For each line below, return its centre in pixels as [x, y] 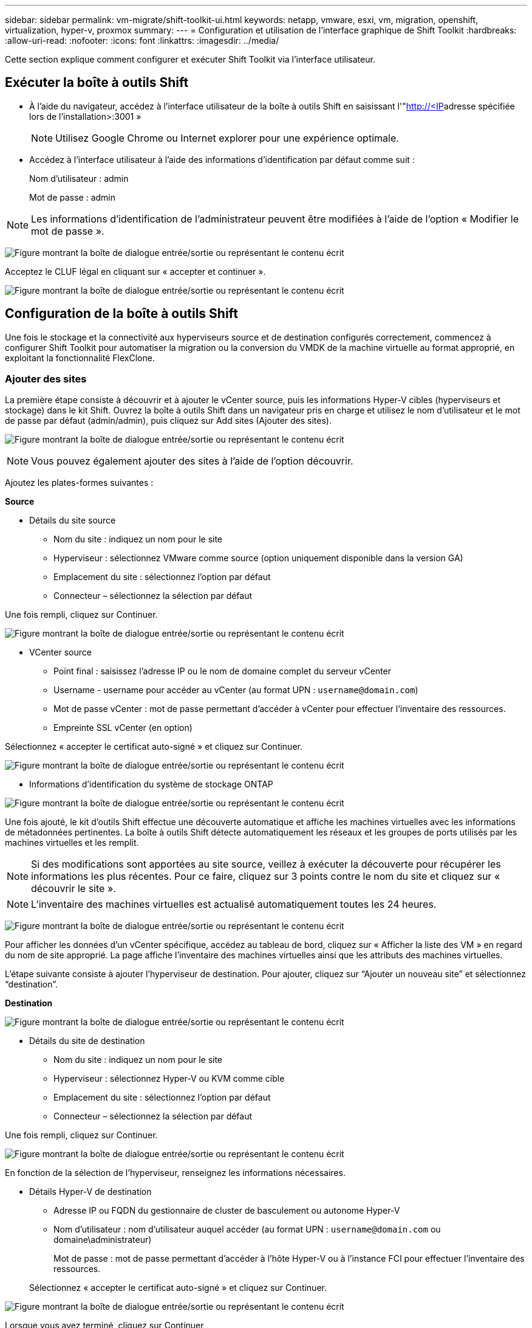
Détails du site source [73, 520]
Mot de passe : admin [73, 197]
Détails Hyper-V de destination [90, 1192]
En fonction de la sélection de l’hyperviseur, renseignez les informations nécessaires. [175, 1173]
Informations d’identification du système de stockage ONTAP [151, 784]
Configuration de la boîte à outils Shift [121, 314]
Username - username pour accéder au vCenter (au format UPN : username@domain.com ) [236, 690]
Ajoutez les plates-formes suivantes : [79, 483]
